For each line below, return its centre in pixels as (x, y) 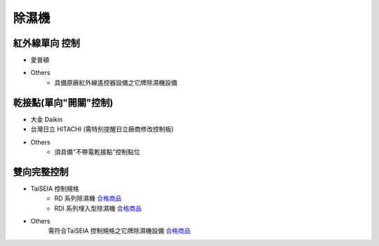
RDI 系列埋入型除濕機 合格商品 (98, 208)
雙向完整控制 (41, 172)
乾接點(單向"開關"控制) (63, 103)
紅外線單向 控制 (46, 43)
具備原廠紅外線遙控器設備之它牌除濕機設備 (116, 82)
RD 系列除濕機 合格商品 (88, 198)
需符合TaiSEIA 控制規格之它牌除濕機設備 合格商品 (119, 231)
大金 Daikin (47, 119)
